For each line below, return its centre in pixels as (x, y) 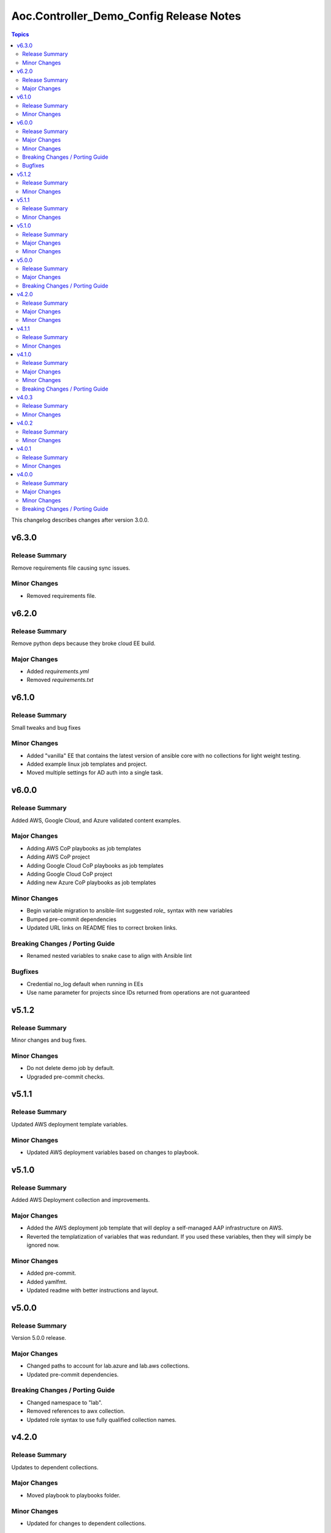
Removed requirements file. (61, 595)
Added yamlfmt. (47, 1282)
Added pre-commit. (51, 1273)
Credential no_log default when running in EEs (85, 984)
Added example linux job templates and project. (87, 764)
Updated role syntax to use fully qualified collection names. (102, 1420)
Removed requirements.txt (60, 680)
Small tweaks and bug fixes (46, 727)
